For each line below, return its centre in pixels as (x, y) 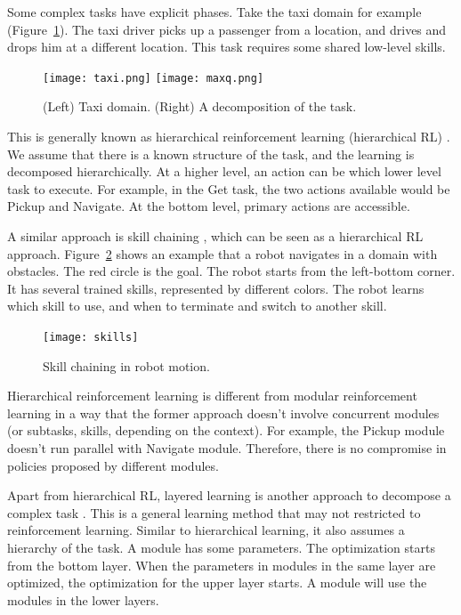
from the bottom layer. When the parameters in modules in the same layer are (222, 565)
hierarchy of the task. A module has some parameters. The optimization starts (221, 547)
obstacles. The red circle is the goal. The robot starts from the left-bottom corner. (231, 271)
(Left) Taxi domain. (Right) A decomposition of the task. (200, 106)
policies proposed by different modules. (113, 465)
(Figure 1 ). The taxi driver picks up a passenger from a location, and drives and (227, 29)
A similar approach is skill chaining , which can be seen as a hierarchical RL (215, 236)
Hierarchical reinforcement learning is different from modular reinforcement (212, 396)
